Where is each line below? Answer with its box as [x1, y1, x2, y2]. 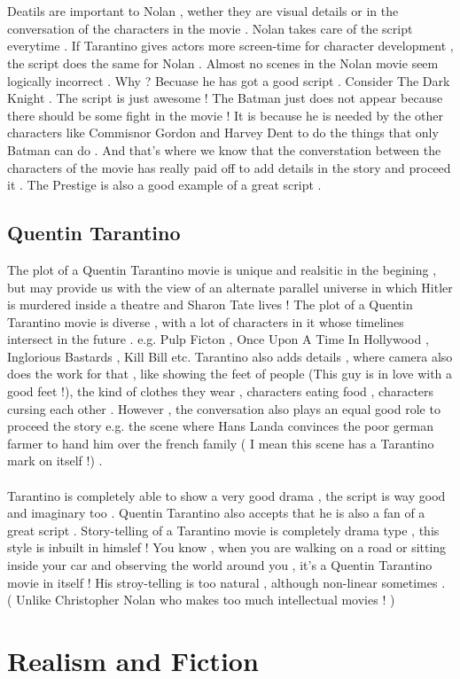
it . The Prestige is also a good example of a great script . [7, 176, 322, 194]
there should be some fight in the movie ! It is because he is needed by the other [7, 105, 443, 124]
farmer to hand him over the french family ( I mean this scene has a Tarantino [7, 433, 434, 452]
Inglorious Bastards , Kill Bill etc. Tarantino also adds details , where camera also [7, 347, 453, 365]
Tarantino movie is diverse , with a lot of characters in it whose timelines [7, 312, 404, 331]
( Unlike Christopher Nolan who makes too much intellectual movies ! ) [7, 590, 395, 609]
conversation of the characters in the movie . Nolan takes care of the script [7, 19, 413, 37]
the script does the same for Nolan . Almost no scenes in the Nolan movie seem [7, 53, 439, 72]
